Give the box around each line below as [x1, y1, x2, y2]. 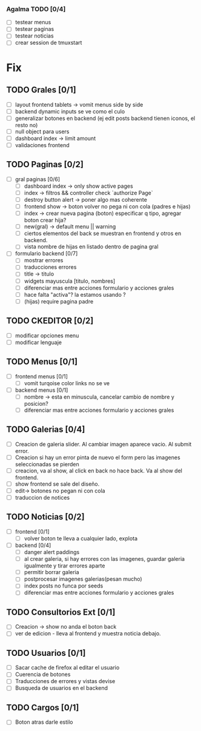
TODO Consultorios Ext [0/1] [6, 607, 116, 617]
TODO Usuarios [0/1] [6, 647, 86, 658]
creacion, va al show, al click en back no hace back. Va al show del [15, 467, 183, 474]
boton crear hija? [24, 217, 67, 224]
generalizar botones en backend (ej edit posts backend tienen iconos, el [15, 114, 196, 122]
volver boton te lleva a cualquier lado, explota [24, 535, 138, 542]
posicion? [24, 400, 48, 407]
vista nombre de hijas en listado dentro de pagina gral [24, 243, 159, 250]
